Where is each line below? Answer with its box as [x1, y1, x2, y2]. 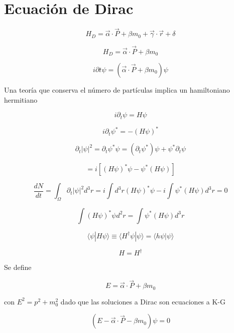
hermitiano [4, 94, 38, 105]
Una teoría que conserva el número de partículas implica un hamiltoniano [4, 85, 230, 95]
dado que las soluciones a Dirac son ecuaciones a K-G [60, 296, 225, 306]
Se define [4, 262, 32, 272]
